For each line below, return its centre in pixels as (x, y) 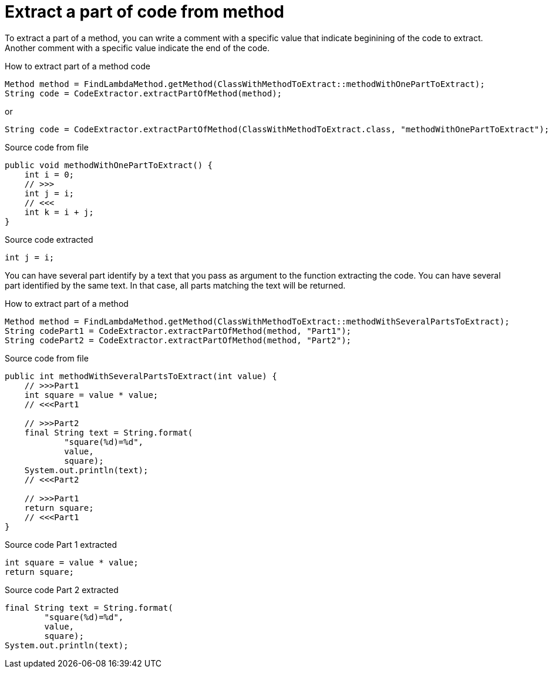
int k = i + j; (59, 212)
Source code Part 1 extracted (61, 544)
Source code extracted (49, 239)
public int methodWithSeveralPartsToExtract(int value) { (141, 376)
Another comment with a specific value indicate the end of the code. (137, 48)
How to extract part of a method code (78, 66)
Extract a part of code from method (145, 12)
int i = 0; (49, 174)
